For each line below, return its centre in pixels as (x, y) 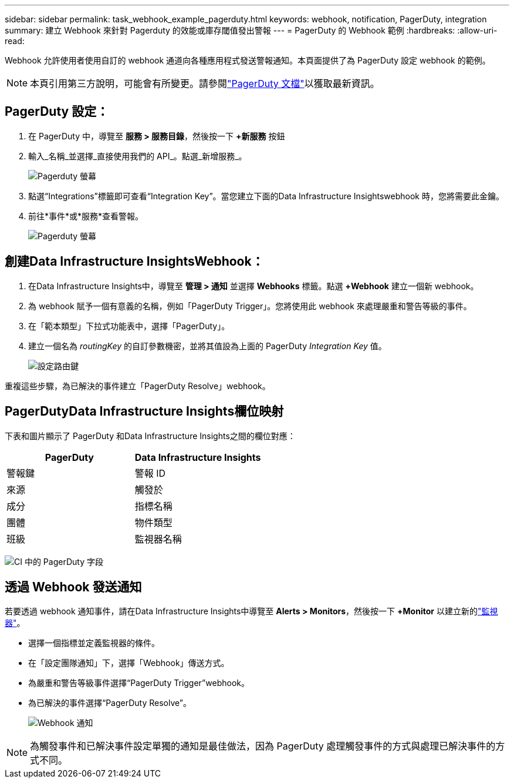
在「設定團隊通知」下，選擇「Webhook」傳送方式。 (129, 663)
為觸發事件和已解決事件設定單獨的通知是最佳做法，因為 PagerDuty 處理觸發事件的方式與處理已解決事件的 (263, 746)
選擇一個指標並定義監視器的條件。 (94, 643)
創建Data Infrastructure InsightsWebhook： (134, 262)
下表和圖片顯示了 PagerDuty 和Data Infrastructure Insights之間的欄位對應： (150, 436)
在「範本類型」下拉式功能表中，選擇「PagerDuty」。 (129, 326)
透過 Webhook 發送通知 (73, 587)
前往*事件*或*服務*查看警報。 (86, 216)
